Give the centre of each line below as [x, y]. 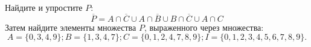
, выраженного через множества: [204, 27]
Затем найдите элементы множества [71, 27]
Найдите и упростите [44, 7]
